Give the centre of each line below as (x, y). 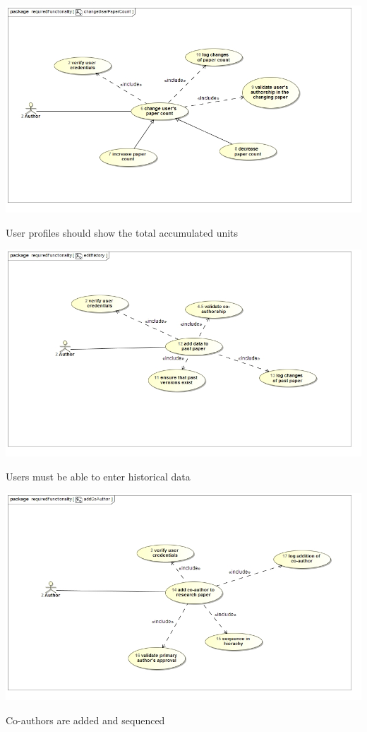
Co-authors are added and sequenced (85, 720)
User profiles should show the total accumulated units (122, 232)
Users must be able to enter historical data (98, 476)
